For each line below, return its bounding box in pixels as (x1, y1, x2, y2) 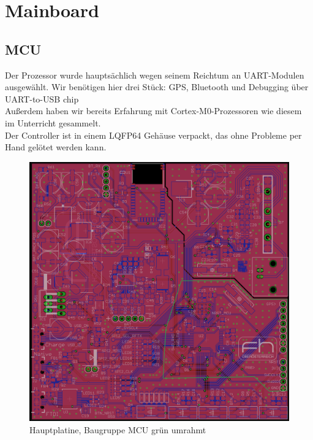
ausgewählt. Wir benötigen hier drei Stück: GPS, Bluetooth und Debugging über (5, 80, 309, 93)
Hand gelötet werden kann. (5, 141, 107, 153)
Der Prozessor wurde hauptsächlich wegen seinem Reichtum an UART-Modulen (5, 68, 304, 81)
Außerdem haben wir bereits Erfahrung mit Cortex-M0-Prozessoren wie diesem (5, 104, 302, 117)
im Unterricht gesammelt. (5, 116, 101, 129)
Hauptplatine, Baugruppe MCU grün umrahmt (29, 423, 206, 436)
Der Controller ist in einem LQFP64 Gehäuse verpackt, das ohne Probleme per (5, 128, 302, 141)
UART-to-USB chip (5, 92, 79, 105)
